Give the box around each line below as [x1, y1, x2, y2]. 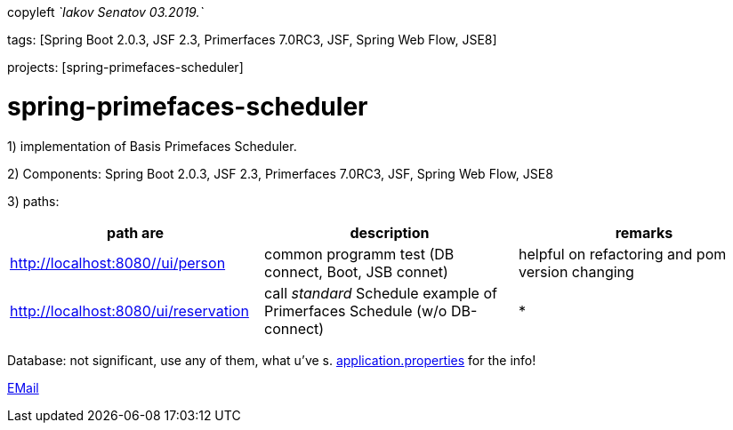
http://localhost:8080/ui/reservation [10, 301, 249, 320]
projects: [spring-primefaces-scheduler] [7, 60, 244, 75]
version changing [518, 262, 634, 281]
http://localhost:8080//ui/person [10, 253, 226, 272]
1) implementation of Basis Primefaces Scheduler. [7, 138, 297, 154]
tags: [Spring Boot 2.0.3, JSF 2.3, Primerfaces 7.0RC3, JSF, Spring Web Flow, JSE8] [7, 32, 497, 47]
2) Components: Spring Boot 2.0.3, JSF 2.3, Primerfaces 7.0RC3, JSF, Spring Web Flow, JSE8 [7, 165, 553, 181]
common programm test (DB [263, 244, 455, 263]
